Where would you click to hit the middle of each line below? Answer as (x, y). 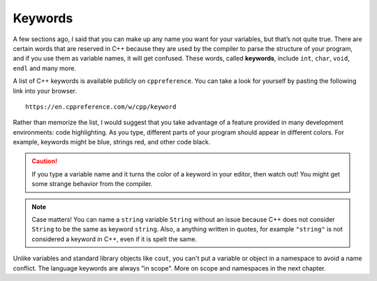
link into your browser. (45, 91)
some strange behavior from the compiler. (92, 184)
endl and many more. (45, 68)
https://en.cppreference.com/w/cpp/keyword (101, 107)
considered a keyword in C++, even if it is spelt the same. (114, 239)
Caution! (45, 161)
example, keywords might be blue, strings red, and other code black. (112, 142)
